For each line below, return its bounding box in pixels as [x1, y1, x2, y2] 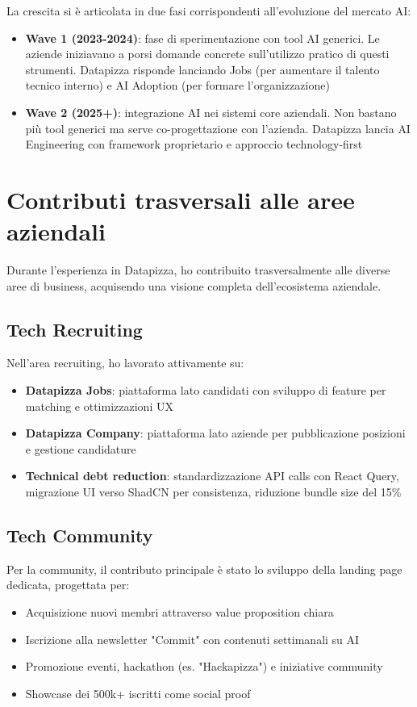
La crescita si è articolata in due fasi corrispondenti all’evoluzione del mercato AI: [6, 2, 411, 19]
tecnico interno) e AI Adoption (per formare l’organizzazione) [25, 77, 330, 94]
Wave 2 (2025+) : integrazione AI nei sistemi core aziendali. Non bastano [25, 103, 397, 120]
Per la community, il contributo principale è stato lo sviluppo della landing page [6, 560, 402, 577]
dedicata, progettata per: [6, 576, 130, 593]
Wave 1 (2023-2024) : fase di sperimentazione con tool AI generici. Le [25, 29, 380, 46]
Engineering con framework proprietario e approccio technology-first [25, 136, 363, 153]
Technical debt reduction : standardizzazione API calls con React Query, [25, 467, 399, 484]
